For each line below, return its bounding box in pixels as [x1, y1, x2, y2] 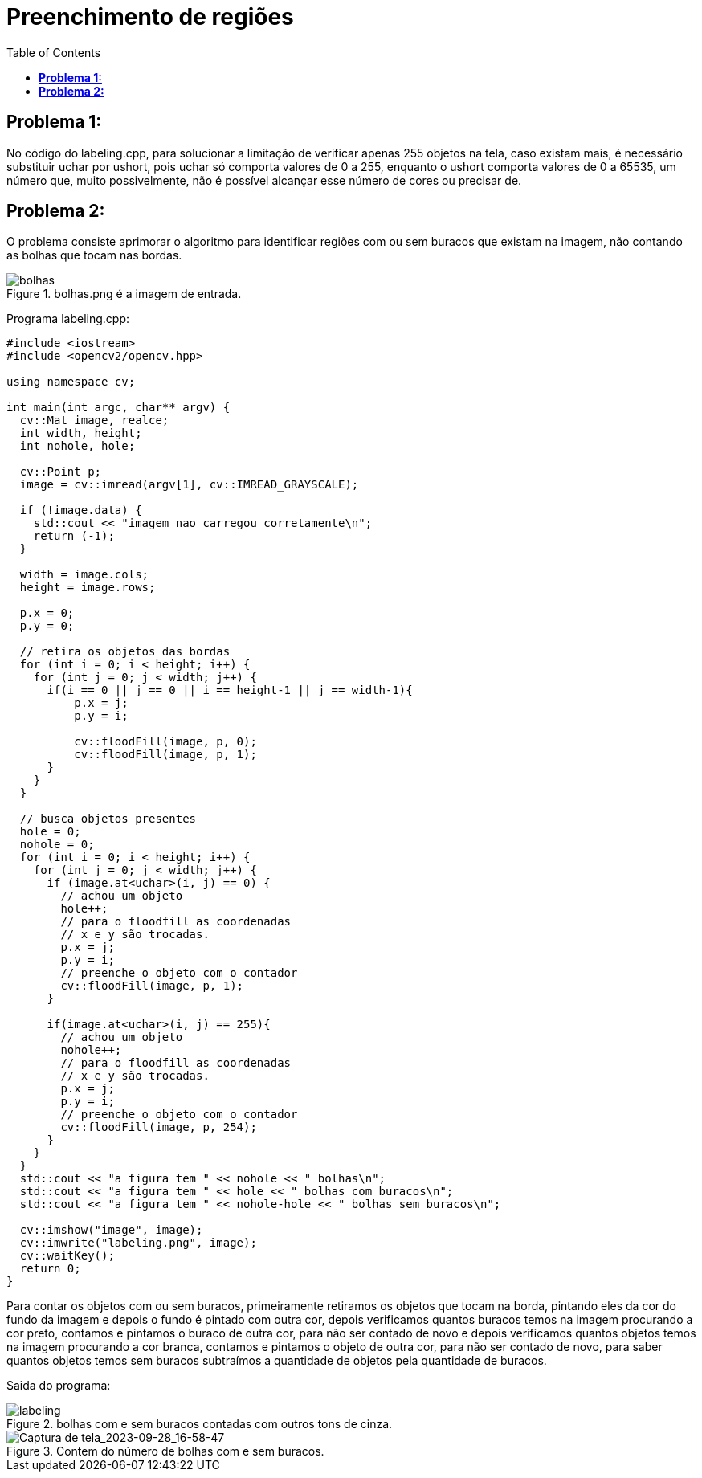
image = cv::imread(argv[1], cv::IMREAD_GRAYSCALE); [19, 478, 359, 492]
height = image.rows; [19, 581, 156, 594]
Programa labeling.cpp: [6, 312, 129, 326]
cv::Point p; [19, 465, 102, 479]
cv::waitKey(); [19, 1249, 115, 1263]
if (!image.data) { [19, 504, 142, 517]
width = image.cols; [19, 568, 149, 582]
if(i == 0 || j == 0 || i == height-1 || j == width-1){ [47, 684, 413, 697]
